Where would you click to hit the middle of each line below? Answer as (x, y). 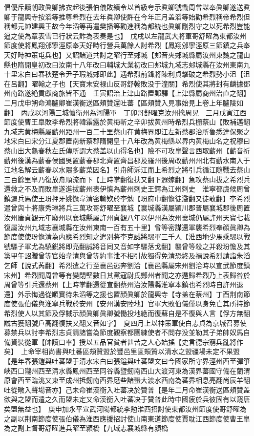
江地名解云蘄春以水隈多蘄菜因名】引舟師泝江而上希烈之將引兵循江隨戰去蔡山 (127, 170)
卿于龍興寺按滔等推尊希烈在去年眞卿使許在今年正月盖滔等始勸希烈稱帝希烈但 (127, 16)
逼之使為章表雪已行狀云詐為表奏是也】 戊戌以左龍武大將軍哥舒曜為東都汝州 (125, 35)
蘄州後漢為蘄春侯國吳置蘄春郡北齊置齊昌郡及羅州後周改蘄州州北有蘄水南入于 (127, 160)
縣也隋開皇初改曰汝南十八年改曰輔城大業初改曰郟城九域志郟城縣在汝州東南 (124, 64)
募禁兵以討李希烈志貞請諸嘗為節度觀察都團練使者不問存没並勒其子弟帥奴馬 (124, 332)
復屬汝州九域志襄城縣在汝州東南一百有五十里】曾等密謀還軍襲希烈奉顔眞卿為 (127, 227)
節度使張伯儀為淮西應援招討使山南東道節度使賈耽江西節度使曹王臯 (144, 418)
